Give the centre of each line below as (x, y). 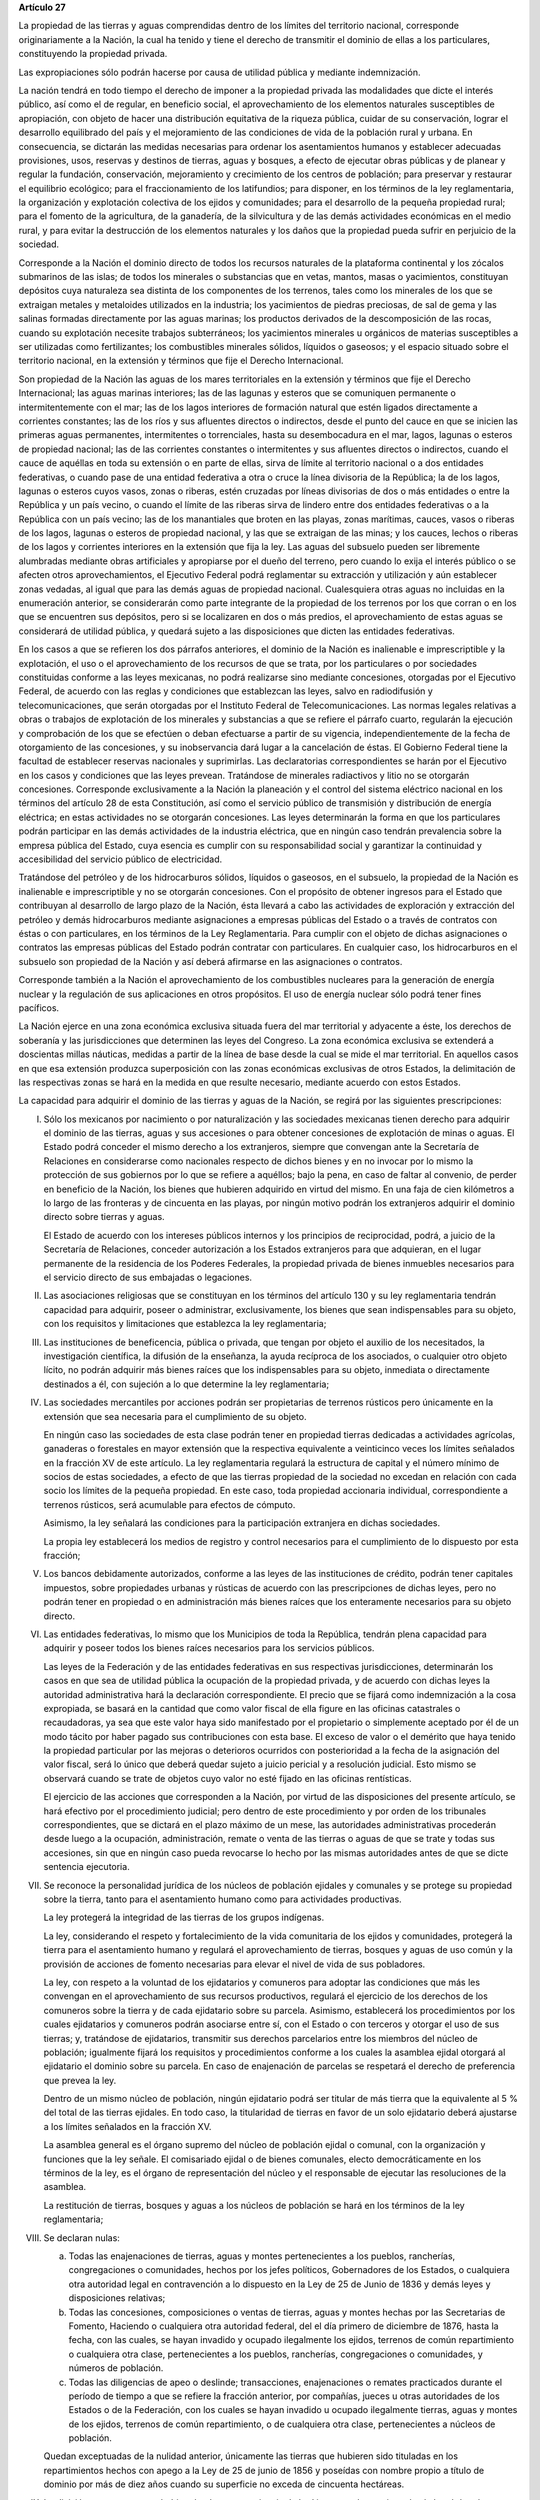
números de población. (116, 2368)
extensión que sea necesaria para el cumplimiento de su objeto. (175, 1416)
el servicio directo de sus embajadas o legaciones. (148, 1277)
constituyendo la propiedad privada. (93, 54)
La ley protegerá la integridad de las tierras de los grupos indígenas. (184, 1917)
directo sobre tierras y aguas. (104, 1217)
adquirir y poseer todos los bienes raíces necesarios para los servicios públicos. (209, 1648)
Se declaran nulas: (81, 2237)
